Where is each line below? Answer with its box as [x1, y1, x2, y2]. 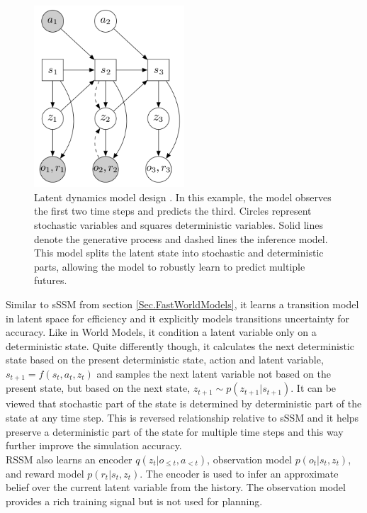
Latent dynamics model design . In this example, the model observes [34, 189, 332, 204]
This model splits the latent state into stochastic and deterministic [34, 245, 324, 260]
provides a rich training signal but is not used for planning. [6, 494, 263, 509]
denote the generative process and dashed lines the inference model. [34, 231, 328, 246]
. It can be [290, 380, 337, 395]
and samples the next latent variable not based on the [96, 366, 331, 380]
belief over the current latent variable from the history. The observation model [6, 480, 346, 495]
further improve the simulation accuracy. [6, 438, 182, 453]
